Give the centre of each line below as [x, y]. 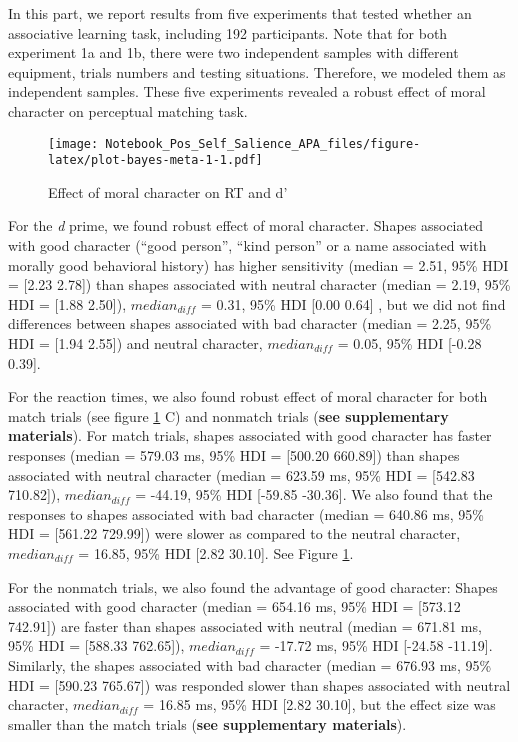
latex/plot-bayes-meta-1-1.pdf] [155, 160]
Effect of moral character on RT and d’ [168, 191]
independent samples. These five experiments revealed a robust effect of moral [247, 91]
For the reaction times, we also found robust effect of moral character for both [248, 396]
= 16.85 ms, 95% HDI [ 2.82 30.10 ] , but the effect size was [319, 704]
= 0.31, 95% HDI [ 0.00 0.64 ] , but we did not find [353, 303]
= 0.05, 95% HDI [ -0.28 [409, 343]
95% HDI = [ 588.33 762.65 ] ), [96, 645]
